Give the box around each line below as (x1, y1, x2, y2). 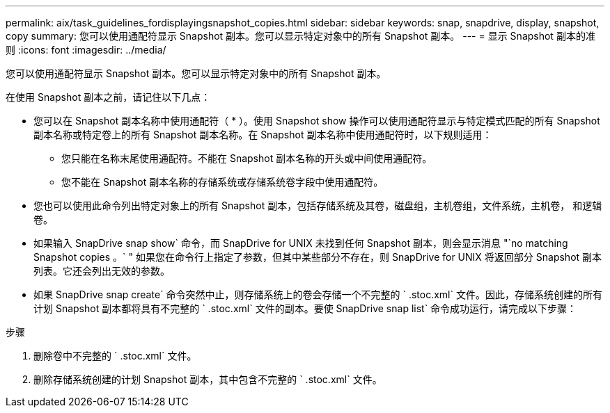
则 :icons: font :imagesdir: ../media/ (6, 44, 166, 56)
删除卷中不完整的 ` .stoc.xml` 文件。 (33, 350, 197, 362)
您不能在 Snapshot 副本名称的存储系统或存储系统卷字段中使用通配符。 (61, 176, 384, 188)
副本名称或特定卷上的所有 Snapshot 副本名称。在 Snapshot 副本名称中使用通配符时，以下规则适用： (33, 129, 492, 140)
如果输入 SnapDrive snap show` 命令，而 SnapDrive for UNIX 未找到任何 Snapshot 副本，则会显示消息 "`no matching (33, 237, 568, 249)
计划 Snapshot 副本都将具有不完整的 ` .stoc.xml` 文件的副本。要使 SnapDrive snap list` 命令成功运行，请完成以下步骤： (33, 302, 577, 314)
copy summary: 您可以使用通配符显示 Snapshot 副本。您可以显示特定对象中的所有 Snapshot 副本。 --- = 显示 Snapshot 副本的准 (6, 30, 595, 42)
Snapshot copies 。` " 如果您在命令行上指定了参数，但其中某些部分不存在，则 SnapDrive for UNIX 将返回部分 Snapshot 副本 (33, 251, 602, 263)
